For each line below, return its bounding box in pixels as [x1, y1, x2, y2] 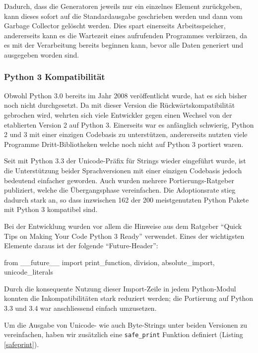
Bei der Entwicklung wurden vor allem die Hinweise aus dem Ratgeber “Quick [4, 220, 242, 231]
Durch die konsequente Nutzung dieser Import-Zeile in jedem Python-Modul [4, 283, 236, 293]
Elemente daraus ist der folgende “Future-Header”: [4, 240, 158, 251]
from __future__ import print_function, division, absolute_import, [4, 257, 215, 267]
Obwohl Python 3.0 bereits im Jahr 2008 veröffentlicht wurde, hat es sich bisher [4, 90, 247, 100]
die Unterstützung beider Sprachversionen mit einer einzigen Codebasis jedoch [4, 165, 242, 175]
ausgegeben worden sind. [4, 49, 79, 60]
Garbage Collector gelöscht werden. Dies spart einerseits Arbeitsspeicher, [4, 20, 226, 31]
